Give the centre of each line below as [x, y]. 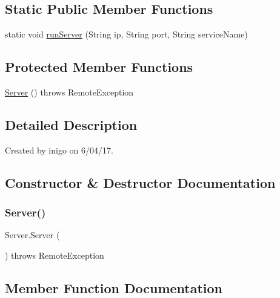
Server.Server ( [32, 235]
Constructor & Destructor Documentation [140, 182]
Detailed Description [71, 124]
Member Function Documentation [114, 287]
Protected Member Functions [99, 67]
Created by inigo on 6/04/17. [59, 150]
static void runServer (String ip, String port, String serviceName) [126, 34]
